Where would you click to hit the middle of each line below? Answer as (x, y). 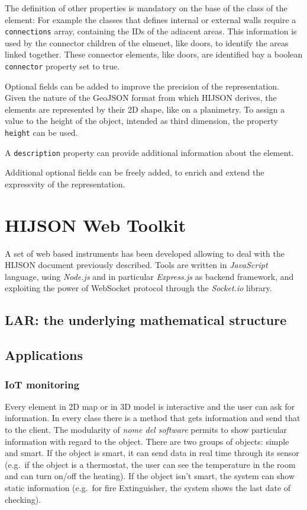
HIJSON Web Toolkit (96, 224)
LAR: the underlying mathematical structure (146, 320)
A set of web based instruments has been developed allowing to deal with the (145, 253)
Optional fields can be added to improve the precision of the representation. (142, 86)
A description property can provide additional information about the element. (149, 152)
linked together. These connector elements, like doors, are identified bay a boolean (154, 54)
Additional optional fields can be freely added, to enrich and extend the (135, 172)
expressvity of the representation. (65, 184)
